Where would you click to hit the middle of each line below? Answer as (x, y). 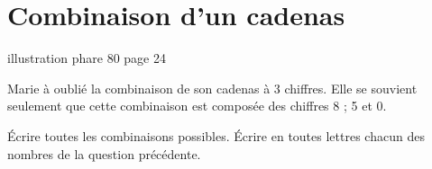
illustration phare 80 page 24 (87, 58)
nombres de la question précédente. (104, 153)
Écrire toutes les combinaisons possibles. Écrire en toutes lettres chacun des (216, 135)
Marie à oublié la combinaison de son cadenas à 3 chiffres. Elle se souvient (212, 88)
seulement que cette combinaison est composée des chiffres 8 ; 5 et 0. (197, 106)
